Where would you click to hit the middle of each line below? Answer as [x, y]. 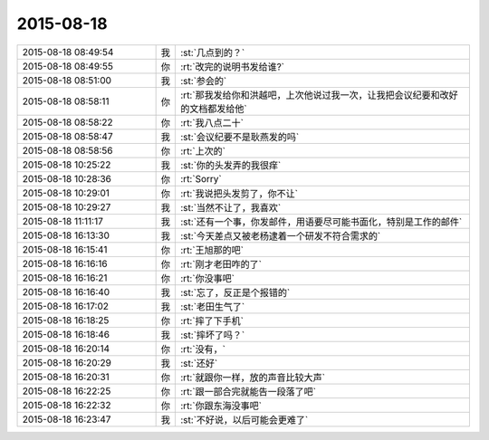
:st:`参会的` [204, 81]
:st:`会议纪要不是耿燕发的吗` [240, 137]
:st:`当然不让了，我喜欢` [231, 207]
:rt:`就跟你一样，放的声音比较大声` [253, 378]
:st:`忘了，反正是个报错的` [235, 292]
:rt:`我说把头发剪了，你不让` [240, 193]
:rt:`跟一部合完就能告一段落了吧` [249, 391]
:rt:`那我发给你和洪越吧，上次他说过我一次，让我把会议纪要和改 [315, 95]
